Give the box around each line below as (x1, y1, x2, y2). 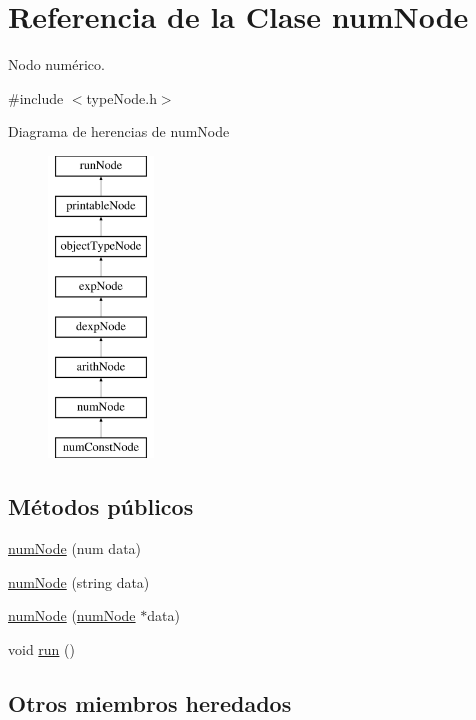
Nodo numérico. (8, 54, 105, 75)
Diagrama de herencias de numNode (8, 121, 230, 142)
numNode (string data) (8, 571, 150, 592)
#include (8, 87, 64, 108)
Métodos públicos (8, 491, 194, 522)
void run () (8, 638, 75, 659)
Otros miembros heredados (8, 687, 292, 718)
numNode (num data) (8, 538, 142, 559)
